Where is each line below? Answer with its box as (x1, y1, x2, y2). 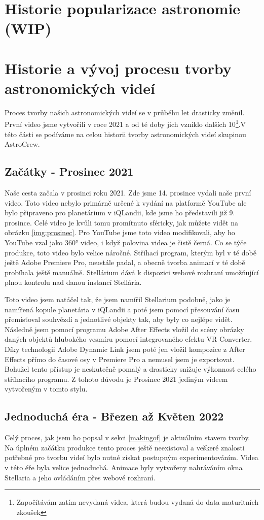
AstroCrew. (5, 139, 40, 149)
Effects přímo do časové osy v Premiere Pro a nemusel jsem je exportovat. (5, 353, 235, 364)
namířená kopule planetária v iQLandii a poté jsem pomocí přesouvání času (5, 304, 240, 314)
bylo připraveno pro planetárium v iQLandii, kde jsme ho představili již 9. (5, 207, 235, 218)
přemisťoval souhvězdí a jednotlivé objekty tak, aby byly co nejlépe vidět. (5, 314, 233, 324)
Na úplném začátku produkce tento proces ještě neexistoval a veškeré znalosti (5, 442, 245, 452)
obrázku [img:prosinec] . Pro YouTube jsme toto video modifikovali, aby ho (5, 227, 235, 238)
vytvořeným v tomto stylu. (5, 383, 88, 394)
